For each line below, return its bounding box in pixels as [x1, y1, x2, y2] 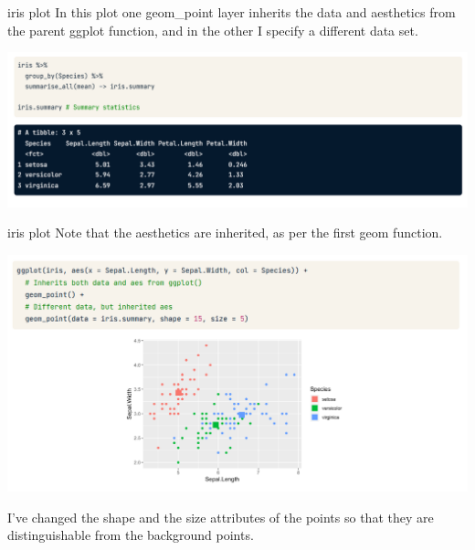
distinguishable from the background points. [7, 525, 254, 545]
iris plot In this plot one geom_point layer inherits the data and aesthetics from [7, 3, 456, 21]
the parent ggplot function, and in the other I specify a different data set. [7, 20, 418, 39]
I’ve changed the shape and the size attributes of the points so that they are [7, 507, 434, 526]
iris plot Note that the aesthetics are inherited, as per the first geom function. [7, 223, 443, 242]
